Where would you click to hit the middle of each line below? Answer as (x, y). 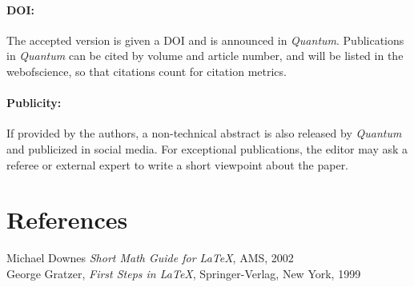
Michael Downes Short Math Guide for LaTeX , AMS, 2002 (150, 258)
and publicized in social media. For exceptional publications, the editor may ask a (207, 148)
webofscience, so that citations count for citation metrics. (147, 71)
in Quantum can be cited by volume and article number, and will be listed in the (205, 56)
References (67, 219)
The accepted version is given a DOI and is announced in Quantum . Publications (205, 40)
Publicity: (34, 103)
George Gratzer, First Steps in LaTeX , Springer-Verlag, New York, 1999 (184, 273)
